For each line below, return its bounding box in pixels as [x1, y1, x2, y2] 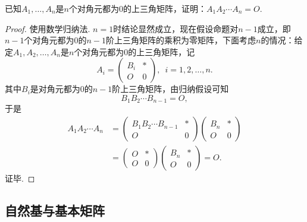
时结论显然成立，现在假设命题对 [113, 22, 239, 34]
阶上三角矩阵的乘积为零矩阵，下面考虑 [106, 34, 256, 46]
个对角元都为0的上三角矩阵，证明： [68, 2, 206, 14]
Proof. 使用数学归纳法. [5, 22, 90, 34]
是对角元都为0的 [30, 83, 93, 95]
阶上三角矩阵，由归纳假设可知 [112, 83, 229, 95]
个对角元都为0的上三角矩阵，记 [74, 45, 195, 58]
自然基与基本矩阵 [5, 201, 105, 220]
